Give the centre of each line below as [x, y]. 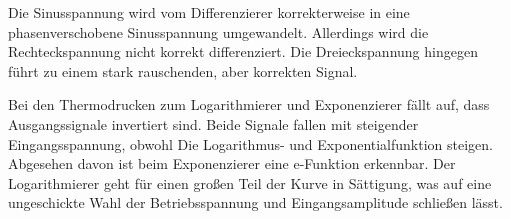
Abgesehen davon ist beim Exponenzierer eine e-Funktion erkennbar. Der [232, 163]
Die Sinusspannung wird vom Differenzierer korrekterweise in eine [209, 12]
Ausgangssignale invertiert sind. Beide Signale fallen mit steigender [213, 123]
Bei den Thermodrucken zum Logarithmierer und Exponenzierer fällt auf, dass [249, 104]
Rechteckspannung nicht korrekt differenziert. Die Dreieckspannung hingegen [243, 51]
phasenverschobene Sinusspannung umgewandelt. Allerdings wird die [218, 31]
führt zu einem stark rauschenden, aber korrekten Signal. [183, 70]
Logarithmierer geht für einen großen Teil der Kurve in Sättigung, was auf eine [250, 182]
